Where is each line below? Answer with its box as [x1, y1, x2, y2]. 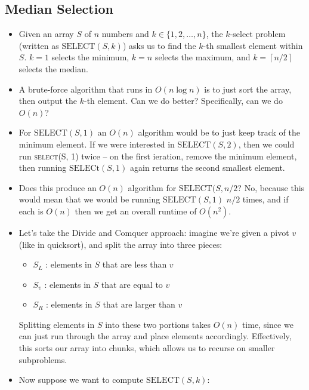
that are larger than [103, 298, 175, 311]
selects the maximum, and [154, 51, 251, 63]
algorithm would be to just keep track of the [138, 126, 300, 139]
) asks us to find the [122, 39, 196, 51]
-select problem [230, 27, 286, 40]
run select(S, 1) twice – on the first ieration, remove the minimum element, [18, 149, 297, 162]
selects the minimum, [51, 51, 129, 63]
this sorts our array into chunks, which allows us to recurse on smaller [18, 342, 275, 354]
